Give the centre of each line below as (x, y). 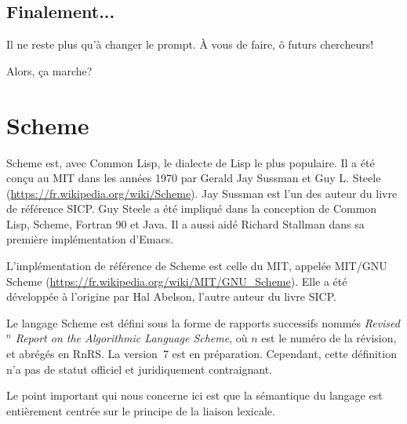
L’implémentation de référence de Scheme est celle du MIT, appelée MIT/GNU (197, 266)
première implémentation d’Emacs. (90, 239)
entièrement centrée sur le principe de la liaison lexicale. (141, 410)
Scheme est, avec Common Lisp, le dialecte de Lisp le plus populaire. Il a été (191, 162)
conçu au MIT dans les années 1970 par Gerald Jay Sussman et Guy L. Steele (194, 178)
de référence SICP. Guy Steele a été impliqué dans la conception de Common (192, 208)
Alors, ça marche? (49, 70)
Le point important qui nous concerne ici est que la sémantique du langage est (194, 395)
